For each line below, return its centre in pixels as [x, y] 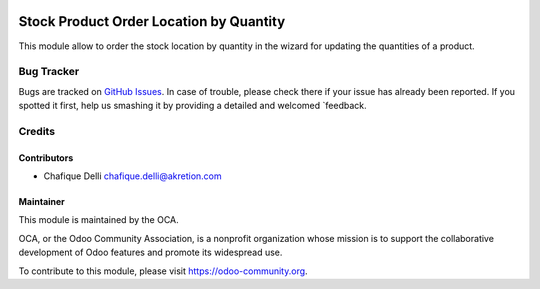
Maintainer [41, 201]
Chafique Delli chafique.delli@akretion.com [132, 176]
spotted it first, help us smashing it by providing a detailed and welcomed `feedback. [192, 106]
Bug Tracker [49, 72]
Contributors [46, 157]
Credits [36, 131]
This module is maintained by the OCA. [98, 220]
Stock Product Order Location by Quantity [152, 21]
